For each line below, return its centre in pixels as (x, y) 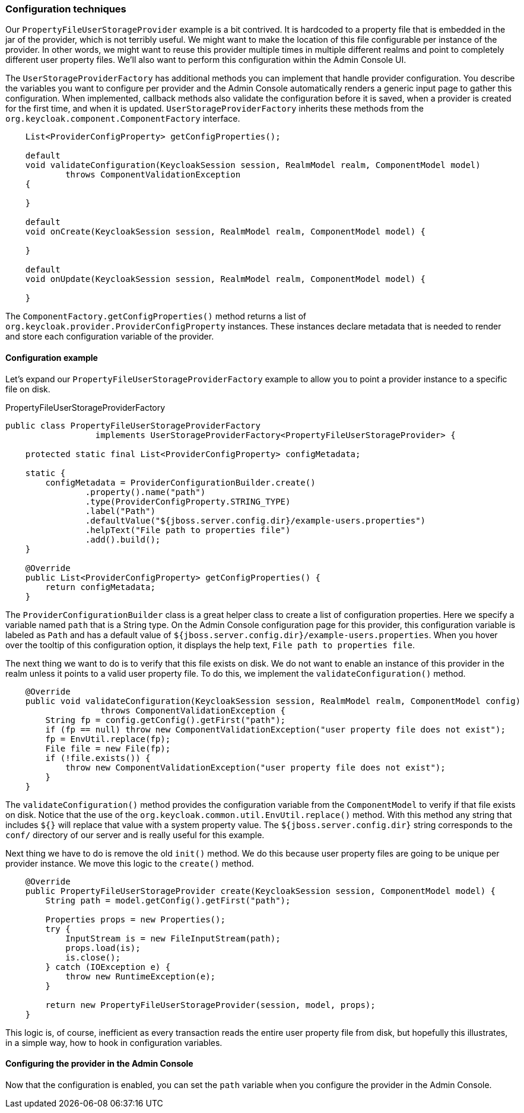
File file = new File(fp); (108, 748)
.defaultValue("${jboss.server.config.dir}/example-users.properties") (255, 520)
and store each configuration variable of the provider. (110, 337)
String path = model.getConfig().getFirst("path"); (168, 900)
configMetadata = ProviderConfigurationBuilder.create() (180, 482)
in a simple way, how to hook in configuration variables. (114, 1042)
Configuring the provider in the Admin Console (99, 1064)
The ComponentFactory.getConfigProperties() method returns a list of (156, 316)
